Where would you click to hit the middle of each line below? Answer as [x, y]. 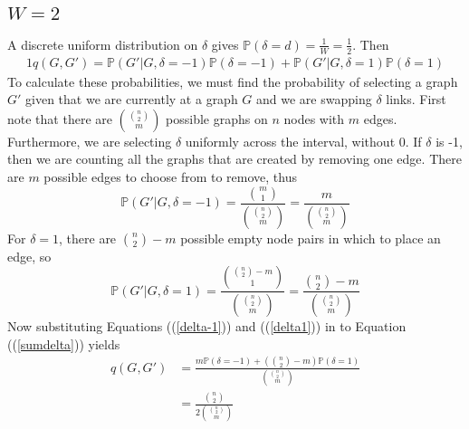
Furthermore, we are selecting [90, 141]
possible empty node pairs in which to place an [311, 238]
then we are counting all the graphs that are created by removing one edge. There [234, 159]
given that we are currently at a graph [132, 99]
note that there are [60, 118]
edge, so [29, 256]
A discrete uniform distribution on [103, 44]
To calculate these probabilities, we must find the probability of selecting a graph [233, 81]
